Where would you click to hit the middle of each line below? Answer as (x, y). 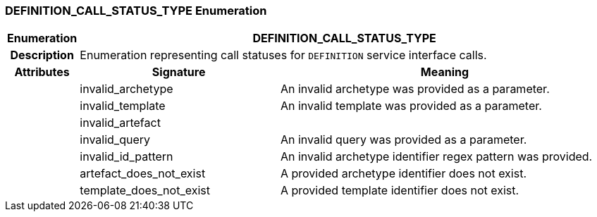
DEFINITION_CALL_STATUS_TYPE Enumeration (136, 11)
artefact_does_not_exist (143, 174)
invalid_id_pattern (127, 157)
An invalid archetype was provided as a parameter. (415, 89)
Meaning (445, 72)
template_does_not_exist (145, 191)
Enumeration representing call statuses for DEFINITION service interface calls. (283, 55)
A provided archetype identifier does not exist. (404, 174)
